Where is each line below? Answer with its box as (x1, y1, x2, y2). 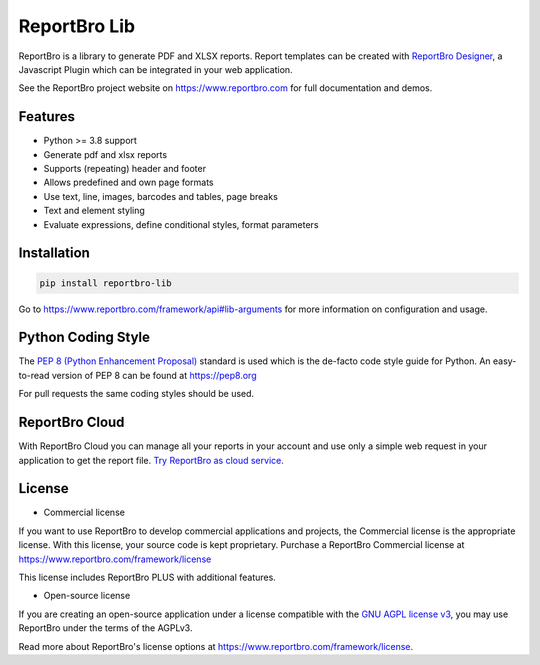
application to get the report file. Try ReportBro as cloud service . (18, 454, 284, 466)
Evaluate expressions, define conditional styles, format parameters (43, 218, 319, 230)
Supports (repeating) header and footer (43, 163, 207, 175)
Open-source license (43, 590, 131, 602)
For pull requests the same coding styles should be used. (18, 388, 255, 400)
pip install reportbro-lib (39, 277, 172, 289)
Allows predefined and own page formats (43, 176, 214, 189)
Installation (18, 245, 90, 262)
